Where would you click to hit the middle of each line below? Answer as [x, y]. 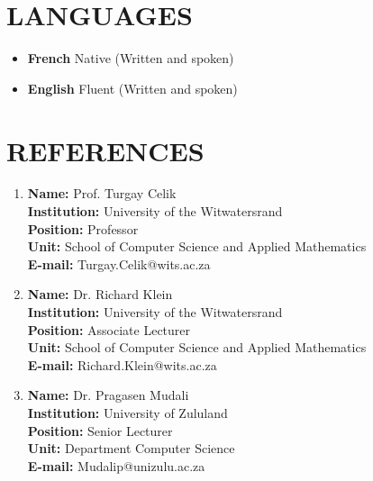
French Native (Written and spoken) [131, 58]
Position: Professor [83, 228]
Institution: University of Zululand [127, 412]
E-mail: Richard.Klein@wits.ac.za [122, 364]
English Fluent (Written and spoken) [132, 88]
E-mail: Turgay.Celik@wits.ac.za [119, 263]
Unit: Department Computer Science [131, 448]
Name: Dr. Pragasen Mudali [108, 395]
